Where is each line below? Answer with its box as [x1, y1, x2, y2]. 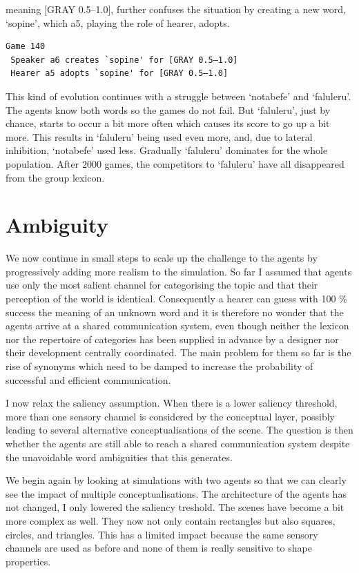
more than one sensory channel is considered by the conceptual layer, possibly [6, 409, 335, 423]
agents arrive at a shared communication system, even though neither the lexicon [6, 318, 349, 333]
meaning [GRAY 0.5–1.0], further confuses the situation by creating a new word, [6, 2, 347, 16]
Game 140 [6, 41, 46, 52]
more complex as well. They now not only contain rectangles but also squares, [6, 513, 336, 527]
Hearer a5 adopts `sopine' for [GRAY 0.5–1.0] [10, 68, 229, 79]
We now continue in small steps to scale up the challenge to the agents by [6, 251, 318, 265]
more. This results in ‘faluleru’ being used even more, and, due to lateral [6, 129, 313, 144]
